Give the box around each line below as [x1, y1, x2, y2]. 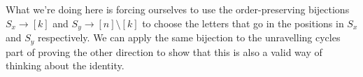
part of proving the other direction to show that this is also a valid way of [6, 44, 322, 59]
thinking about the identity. [6, 58, 124, 73]
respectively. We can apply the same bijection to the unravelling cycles [38, 30, 341, 45]
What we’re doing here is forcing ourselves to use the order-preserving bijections [6, 2, 350, 16]
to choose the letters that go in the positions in [142, 15, 344, 30]
